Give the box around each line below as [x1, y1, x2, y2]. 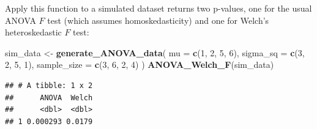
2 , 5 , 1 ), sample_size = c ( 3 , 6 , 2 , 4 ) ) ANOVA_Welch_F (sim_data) [5, 58, 274, 71]
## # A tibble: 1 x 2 [5, 81, 93, 90]
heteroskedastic [5, 26, 62, 39]
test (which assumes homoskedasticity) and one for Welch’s [47, 13, 269, 26]
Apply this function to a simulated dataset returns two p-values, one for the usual [5, 2, 312, 14]
